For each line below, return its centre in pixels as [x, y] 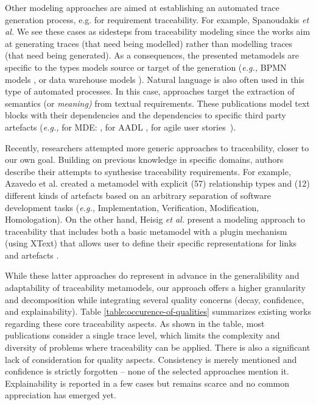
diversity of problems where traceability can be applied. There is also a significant [158, 347]
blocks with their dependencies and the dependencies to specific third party [146, 115]
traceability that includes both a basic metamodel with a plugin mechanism [146, 231]
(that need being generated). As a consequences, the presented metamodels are [152, 55]
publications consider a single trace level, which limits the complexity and [142, 335]
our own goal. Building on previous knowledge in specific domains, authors [144, 159]
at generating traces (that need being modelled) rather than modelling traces [149, 43]
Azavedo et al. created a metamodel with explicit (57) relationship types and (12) [157, 183]
